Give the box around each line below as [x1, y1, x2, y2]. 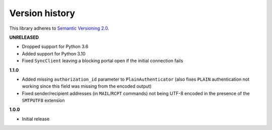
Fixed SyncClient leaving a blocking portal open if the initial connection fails [22, 58, 183, 64]
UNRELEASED [9, 34, 39, 40]
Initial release [22, 116, 50, 122]
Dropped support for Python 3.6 [22, 43, 89, 50]
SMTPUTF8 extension [22, 97, 65, 103]
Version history [9, 8, 76, 19]
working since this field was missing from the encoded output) [22, 83, 152, 89]
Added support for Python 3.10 [22, 50, 86, 56]
